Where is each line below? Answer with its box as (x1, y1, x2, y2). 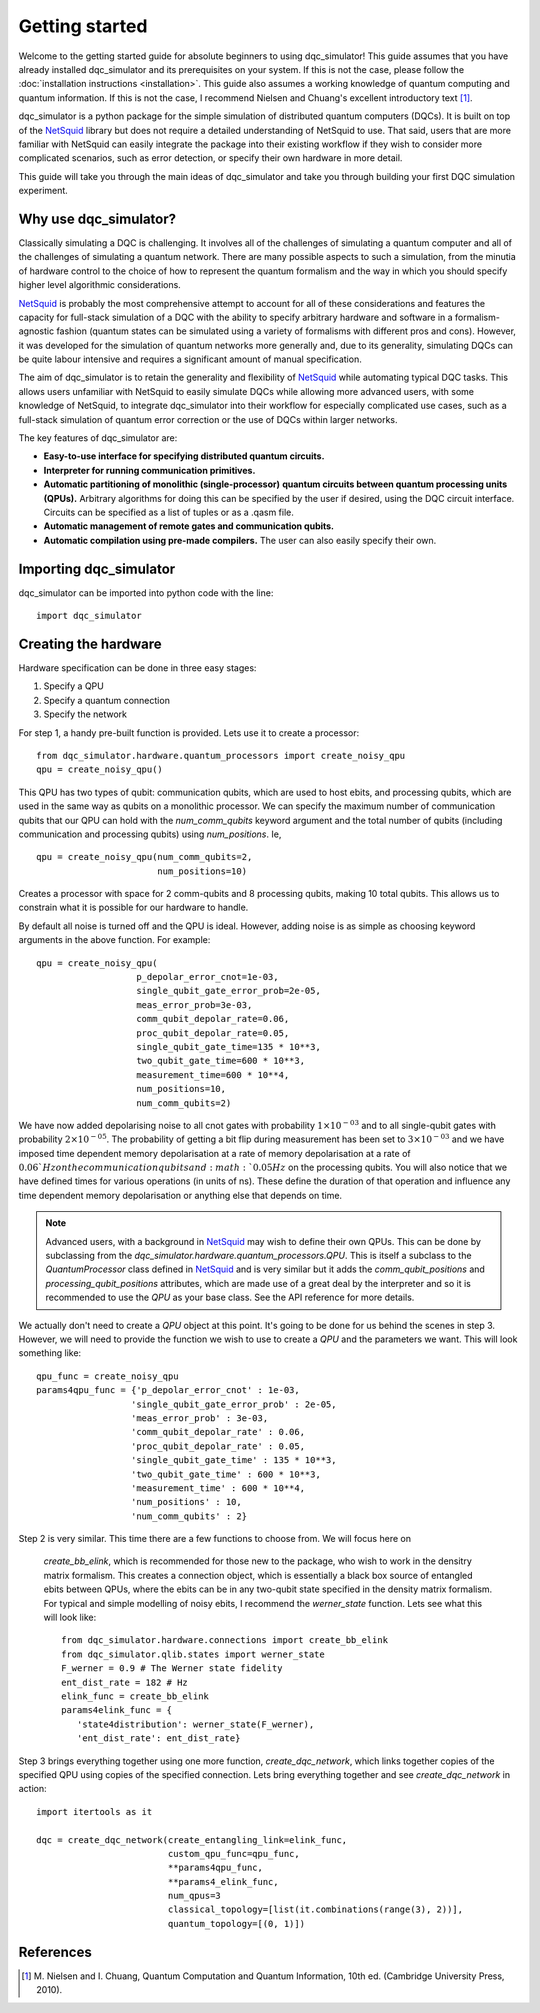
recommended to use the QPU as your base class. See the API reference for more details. (45, 1291, 415, 1304)
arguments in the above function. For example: (18, 934, 211, 946)
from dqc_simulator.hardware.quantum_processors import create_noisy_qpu (36, 750, 406, 761)
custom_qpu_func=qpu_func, (167, 1848, 300, 1859)
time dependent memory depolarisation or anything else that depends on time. (18, 1189, 343, 1201)
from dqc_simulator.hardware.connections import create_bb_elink (61, 1635, 389, 1646)
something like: (18, 1347, 82, 1359)
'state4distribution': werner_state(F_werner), (76, 1718, 315, 1730)
